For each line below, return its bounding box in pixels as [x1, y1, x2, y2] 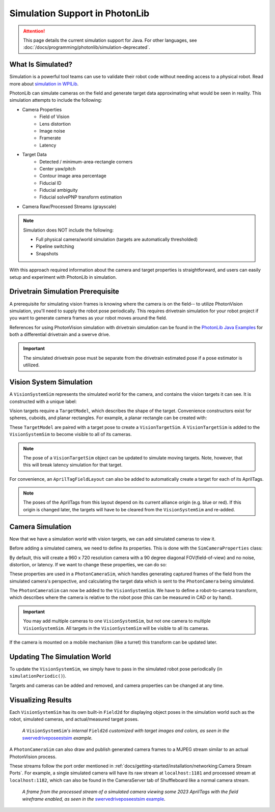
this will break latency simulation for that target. [23, 462, 123, 468]
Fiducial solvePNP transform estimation [39, 194, 122, 200]
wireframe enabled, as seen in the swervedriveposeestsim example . [22, 796, 166, 802]
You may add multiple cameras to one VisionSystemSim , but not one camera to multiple [23, 618, 211, 624]
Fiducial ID [39, 180, 62, 186]
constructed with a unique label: [9, 398, 77, 404]
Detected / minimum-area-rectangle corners [39, 158, 133, 165]
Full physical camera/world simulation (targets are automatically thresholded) [36, 237, 198, 243]
